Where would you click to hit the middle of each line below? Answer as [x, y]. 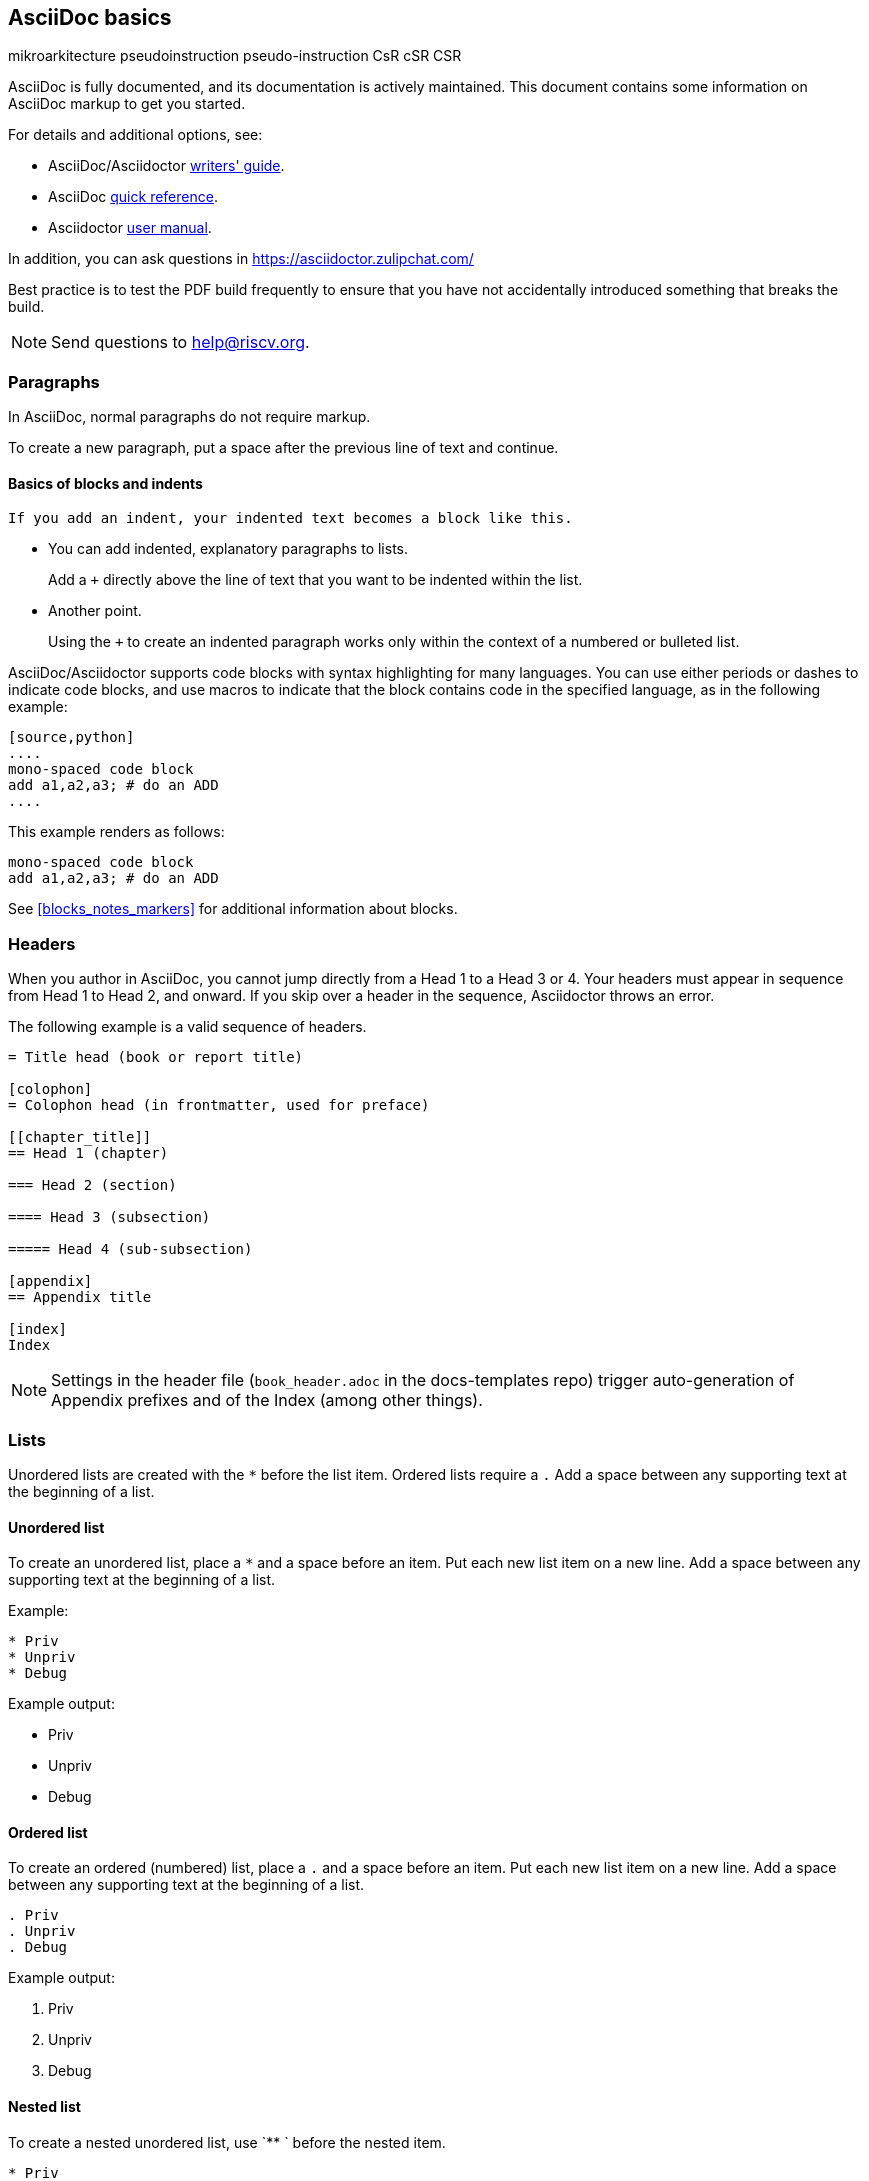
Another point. [95, 611]
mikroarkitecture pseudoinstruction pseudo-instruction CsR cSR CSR [235, 56]
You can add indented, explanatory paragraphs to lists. [228, 549]
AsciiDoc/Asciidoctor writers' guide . [166, 166]
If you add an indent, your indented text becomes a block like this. [290, 518]
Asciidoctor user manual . [130, 228]
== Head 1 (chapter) [88, 1153]
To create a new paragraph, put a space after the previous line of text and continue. [283, 448]
